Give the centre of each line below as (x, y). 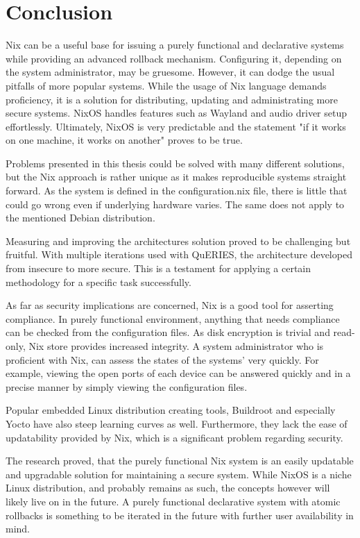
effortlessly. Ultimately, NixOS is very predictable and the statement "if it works (176, 126)
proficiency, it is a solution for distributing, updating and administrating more (172, 99)
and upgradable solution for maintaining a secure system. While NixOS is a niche (179, 474)
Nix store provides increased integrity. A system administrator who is (176, 346)
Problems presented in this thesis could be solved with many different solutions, (175, 163)
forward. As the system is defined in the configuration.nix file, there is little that (177, 191)
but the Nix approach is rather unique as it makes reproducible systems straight (176, 177)
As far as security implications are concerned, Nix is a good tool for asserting (170, 305)
